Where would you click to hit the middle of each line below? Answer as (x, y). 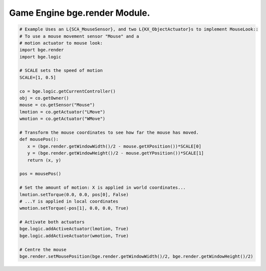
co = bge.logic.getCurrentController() (67, 91)
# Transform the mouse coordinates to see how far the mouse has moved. (109, 133)
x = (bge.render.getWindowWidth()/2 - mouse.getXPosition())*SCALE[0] (114, 146)
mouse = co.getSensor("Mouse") (57, 105)
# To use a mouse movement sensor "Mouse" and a (79, 36)
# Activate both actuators (52, 222)
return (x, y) (44, 160)
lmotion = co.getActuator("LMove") (62, 112)
